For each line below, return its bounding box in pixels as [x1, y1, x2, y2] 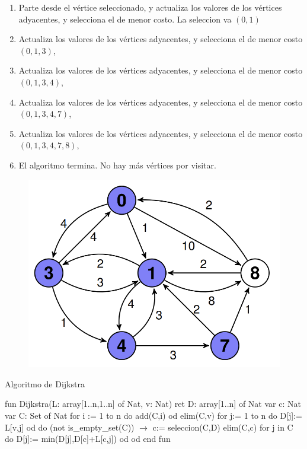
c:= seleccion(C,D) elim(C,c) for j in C [152, 421, 293, 433]
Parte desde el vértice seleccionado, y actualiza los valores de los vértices [18, 1, 282, 13]
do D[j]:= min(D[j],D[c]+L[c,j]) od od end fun [5, 432, 171, 445]
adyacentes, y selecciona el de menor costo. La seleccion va [18, 12, 232, 25]
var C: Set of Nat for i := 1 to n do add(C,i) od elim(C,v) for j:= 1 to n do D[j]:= [5, 409, 303, 422]
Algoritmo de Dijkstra [5, 377, 85, 390]
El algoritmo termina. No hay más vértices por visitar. [18, 158, 216, 171]
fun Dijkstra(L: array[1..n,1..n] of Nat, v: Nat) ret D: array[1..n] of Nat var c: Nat [5, 397, 301, 410]
